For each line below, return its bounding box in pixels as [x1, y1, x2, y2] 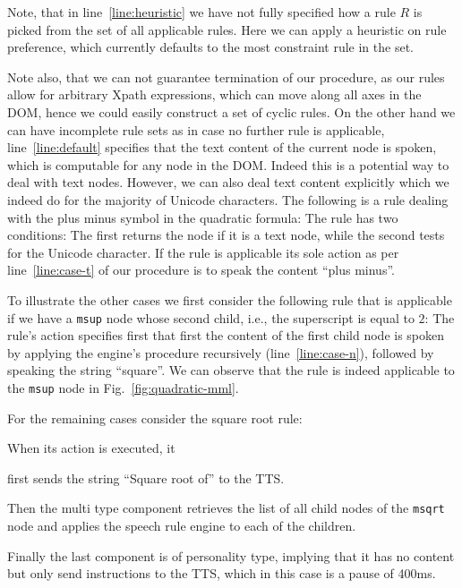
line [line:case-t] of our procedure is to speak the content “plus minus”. [7, 260, 395, 279]
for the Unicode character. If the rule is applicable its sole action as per [7, 243, 399, 261]
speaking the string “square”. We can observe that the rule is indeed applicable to [7, 361, 455, 379]
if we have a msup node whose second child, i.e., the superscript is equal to [7, 308, 415, 327]
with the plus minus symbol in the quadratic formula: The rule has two [7, 208, 398, 226]
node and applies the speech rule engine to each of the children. [7, 516, 356, 535]
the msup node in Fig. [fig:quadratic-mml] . [7, 378, 239, 396]
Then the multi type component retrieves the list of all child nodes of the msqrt [7, 499, 445, 517]
